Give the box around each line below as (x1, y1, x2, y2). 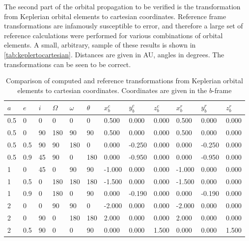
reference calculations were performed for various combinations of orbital (4, 30, 223, 40)
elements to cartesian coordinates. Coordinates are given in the (17, 85, 207, 95)
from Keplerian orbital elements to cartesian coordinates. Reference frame (4, 11, 226, 21)
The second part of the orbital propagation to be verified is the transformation (4, 1, 241, 11)
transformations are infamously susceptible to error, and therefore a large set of (4, 21, 243, 31)
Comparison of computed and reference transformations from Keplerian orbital (6, 75, 243, 86)
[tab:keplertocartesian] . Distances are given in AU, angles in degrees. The (4, 49, 224, 59)
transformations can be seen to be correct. (4, 59, 131, 69)
